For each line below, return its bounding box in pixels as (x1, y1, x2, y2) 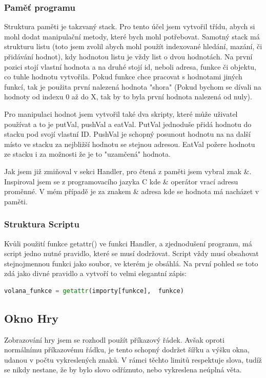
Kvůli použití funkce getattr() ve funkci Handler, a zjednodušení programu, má (4, 238, 252, 248)
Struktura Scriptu (4, 218, 79, 230)
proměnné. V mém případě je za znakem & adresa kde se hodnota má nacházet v (4, 186, 259, 197)
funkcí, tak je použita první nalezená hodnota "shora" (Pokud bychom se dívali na (4, 81, 261, 92)
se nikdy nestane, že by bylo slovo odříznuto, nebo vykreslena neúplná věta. (4, 364, 242, 375)
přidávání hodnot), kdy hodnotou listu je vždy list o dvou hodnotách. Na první (4, 51, 253, 61)
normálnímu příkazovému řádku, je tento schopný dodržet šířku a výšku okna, (4, 344, 250, 355)
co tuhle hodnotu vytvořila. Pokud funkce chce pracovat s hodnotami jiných (4, 71, 242, 82)
